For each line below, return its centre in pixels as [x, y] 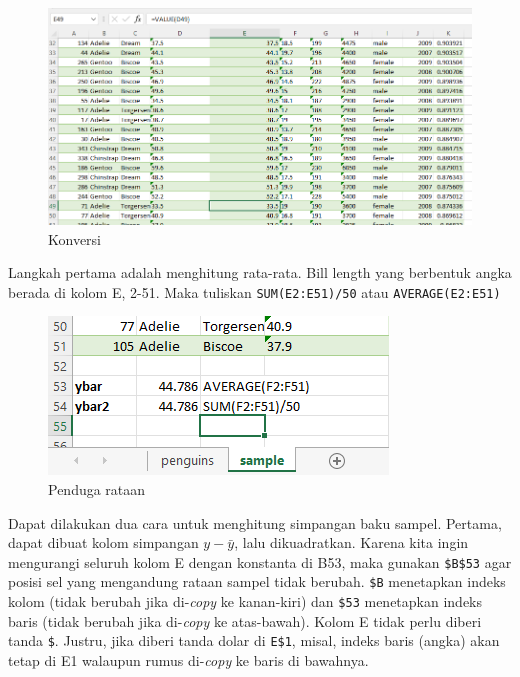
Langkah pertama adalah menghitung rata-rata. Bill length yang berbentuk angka [260, 272]
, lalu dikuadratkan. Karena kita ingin [351, 542]
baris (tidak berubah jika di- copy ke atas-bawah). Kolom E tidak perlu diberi [245, 620]
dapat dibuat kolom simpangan [103, 542]
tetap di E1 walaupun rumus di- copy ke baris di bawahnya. [188, 660]
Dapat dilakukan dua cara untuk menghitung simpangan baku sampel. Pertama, [255, 522]
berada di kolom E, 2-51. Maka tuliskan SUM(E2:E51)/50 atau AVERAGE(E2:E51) [254, 291]
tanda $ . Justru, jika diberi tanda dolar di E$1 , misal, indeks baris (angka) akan [254, 640]
